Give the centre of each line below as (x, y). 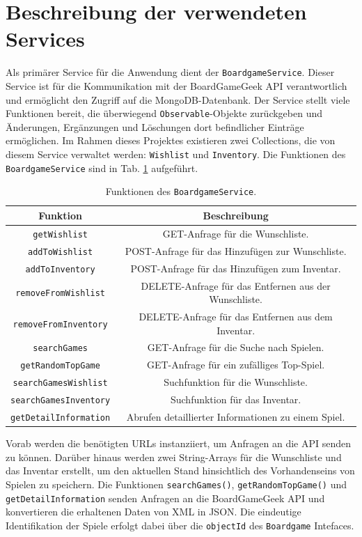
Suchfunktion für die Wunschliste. (236, 382)
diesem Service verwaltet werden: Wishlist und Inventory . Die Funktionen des (176, 154)
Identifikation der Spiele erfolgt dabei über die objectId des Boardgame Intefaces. (180, 525)
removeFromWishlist (61, 294)
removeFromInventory (60, 324)
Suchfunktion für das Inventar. (236, 399)
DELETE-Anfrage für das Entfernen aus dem (236, 316)
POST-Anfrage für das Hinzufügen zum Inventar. (236, 268)
